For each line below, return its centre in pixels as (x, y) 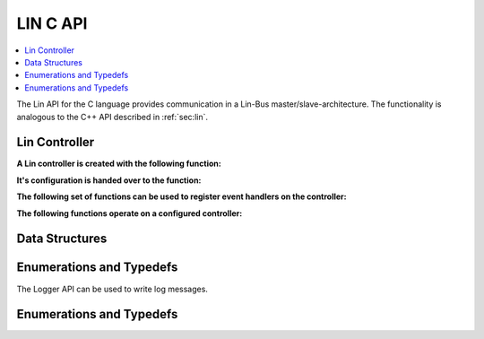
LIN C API (52, 23)
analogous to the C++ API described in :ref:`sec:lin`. (112, 117)
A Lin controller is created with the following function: (119, 164)
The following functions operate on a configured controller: (130, 213)
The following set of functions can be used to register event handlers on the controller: (181, 196)
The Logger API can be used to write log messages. (112, 289)
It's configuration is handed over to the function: (109, 180)
